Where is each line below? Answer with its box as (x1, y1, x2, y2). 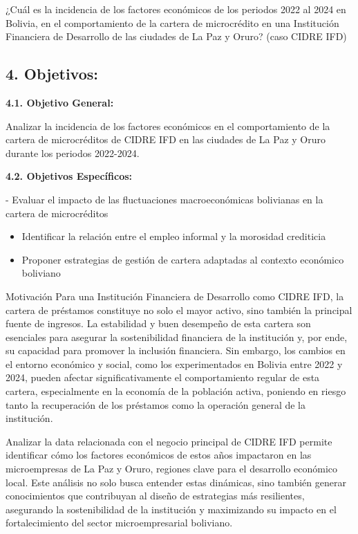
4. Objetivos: (6, 63, 98, 84)
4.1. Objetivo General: (6, 95, 114, 109)
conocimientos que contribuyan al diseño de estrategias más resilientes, (6, 488, 305, 503)
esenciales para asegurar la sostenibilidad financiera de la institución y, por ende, (6, 329, 348, 344)
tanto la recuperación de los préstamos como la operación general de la (6, 397, 305, 412)
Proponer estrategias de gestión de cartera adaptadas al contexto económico (21, 252, 344, 266)
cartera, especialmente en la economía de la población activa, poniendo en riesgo (6, 384, 346, 398)
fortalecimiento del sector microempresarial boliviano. (6, 515, 233, 530)
